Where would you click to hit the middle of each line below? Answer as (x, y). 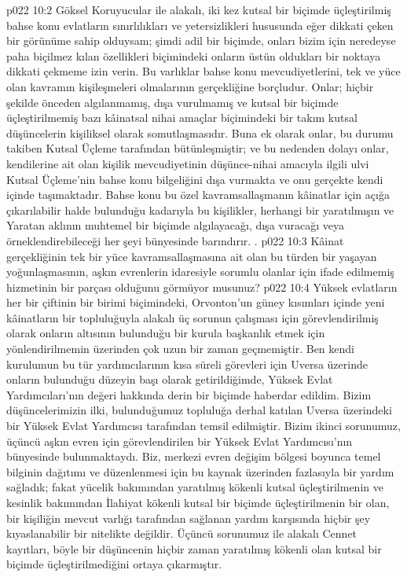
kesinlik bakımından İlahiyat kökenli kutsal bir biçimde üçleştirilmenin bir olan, (198, 502)
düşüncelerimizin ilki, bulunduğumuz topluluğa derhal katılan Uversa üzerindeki (199, 410)
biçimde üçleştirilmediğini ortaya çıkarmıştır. (114, 564)
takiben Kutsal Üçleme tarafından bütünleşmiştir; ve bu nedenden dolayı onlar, (198, 148)
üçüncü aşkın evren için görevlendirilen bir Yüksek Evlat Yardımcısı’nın (180, 441)
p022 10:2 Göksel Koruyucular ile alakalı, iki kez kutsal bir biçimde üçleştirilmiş (199, 9)
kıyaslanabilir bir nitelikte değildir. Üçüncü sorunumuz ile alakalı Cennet (182, 533)
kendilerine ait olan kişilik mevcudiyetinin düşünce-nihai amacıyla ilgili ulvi (188, 163)
